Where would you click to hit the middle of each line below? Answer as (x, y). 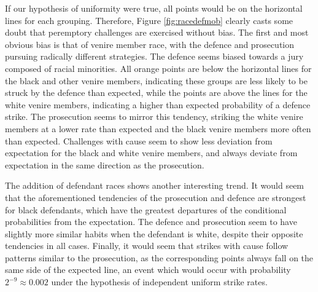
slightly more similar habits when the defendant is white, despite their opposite (154, 233)
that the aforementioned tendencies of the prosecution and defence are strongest (156, 197)
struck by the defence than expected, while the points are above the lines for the (156, 93)
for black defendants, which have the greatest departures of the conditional (146, 209)
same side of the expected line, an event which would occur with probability (148, 270)
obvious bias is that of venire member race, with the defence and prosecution (150, 44)
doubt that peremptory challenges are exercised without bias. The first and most (157, 32)
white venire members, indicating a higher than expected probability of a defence (158, 104)
